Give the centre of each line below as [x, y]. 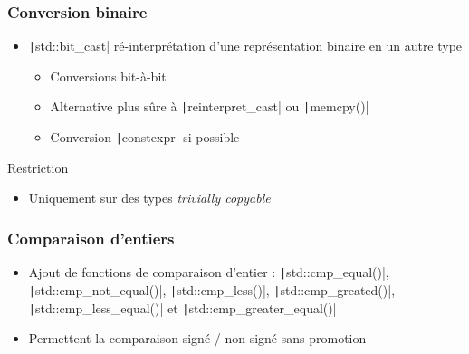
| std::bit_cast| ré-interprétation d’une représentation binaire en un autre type [245, 46]
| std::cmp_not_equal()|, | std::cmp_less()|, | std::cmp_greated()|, [212, 289]
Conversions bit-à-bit [108, 76]
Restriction [38, 167]
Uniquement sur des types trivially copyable [149, 198]
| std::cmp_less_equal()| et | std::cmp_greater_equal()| [182, 307]
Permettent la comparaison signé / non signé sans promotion [197, 338]
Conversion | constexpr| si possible [145, 137]
